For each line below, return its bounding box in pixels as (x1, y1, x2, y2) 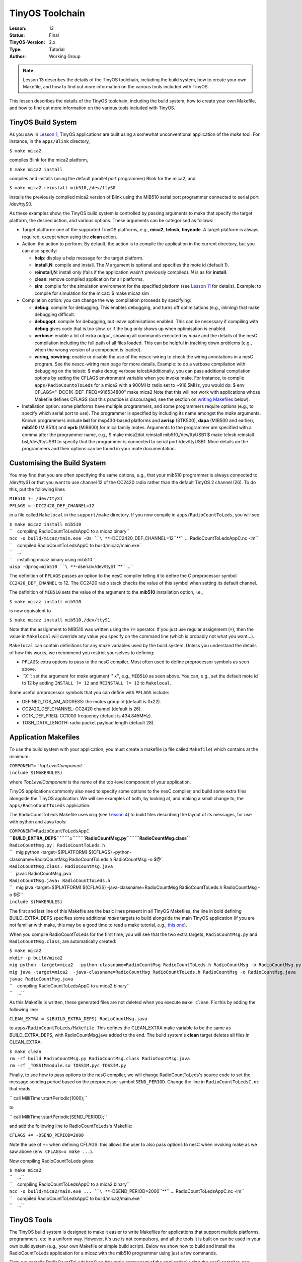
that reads (9, 1086, 31, 1092)
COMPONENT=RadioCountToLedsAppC (9, 828, 89, 834)
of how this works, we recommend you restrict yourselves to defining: (9, 649, 155, 656)
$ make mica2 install (9, 167, 63, 172)
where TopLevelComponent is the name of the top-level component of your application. (9, 779, 191, 785)
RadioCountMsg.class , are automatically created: (9, 938, 117, 944)
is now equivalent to (9, 607, 51, 613)
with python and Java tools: (9, 818, 67, 825)
